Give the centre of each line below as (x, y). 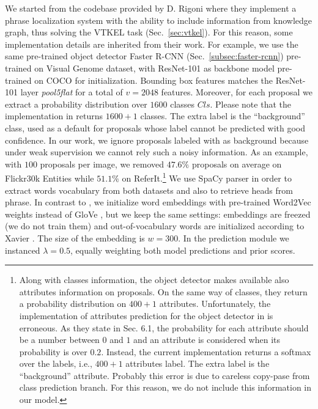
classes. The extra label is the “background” (223, 116)
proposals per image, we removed (102, 164)
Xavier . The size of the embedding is (75, 238)
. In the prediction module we (234, 238)
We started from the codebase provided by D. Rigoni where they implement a (151, 8)
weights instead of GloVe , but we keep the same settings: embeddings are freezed (158, 214)
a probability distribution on (73, 304)
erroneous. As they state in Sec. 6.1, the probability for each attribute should (164, 327)
